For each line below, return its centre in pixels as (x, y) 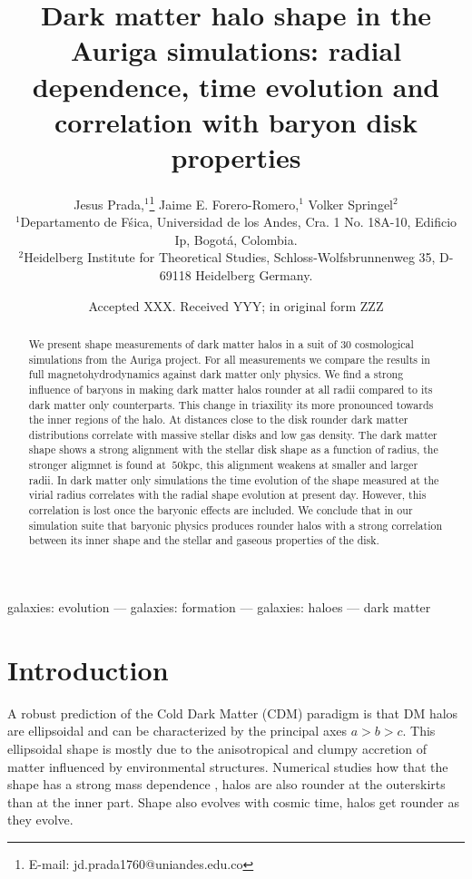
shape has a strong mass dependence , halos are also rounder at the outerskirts (226, 784)
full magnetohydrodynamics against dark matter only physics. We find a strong (216, 374)
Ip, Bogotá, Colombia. (236, 239)
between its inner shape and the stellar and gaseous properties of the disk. (204, 540)
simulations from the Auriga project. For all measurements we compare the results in (229, 359)
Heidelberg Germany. (254, 274)
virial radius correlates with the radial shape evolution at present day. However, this (227, 495)
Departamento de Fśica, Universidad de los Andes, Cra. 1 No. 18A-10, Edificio (239, 222)
